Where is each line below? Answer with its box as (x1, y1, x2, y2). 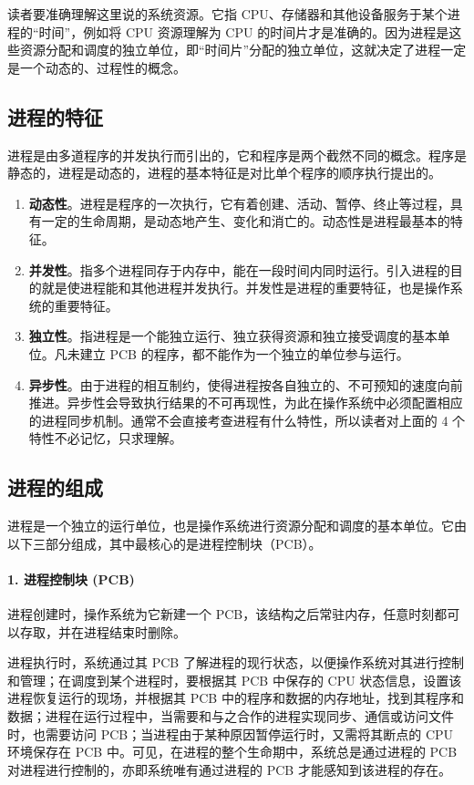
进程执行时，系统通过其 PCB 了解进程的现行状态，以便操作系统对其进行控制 (7, 653, 464, 672)
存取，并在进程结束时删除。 (19, 622, 186, 641)
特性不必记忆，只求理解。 (28, 429, 182, 448)
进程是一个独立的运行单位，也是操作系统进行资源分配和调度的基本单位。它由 (7, 516, 467, 535)
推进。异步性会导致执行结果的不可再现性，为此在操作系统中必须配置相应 (28, 393, 463, 412)
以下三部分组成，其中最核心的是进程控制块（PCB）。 (7, 533, 322, 553)
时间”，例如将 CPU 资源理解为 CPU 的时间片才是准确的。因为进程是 (38, 22, 449, 41)
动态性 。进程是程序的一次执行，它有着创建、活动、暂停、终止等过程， (28, 193, 450, 212)
